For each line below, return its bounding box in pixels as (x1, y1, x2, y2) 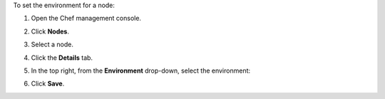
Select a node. (31, 40, 74, 49)
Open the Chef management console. (31, 14, 142, 23)
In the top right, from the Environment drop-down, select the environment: (31, 66, 251, 75)
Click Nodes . (31, 27, 69, 36)
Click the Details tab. (31, 53, 93, 62)
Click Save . (31, 79, 65, 88)
